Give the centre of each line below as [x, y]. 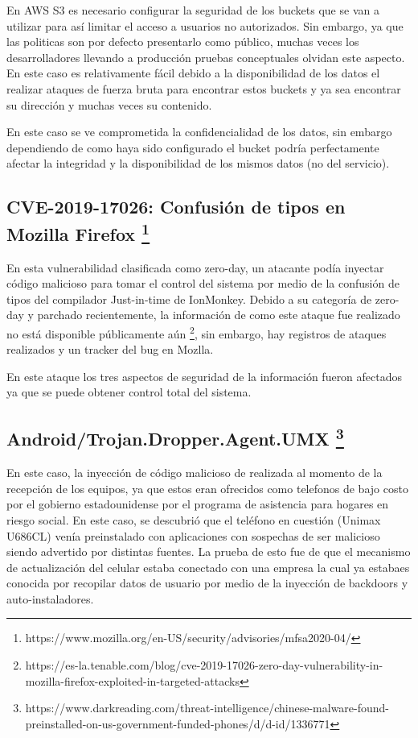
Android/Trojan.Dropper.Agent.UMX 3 [175, 437]
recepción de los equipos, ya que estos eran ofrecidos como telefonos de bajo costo [207, 488]
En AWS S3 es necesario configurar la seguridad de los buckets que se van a [193, 10]
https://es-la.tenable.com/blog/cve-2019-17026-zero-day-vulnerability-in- [204, 665]
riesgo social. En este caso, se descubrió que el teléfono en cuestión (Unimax [194, 519]
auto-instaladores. [50, 598]
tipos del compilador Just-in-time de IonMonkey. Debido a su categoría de [189, 299]
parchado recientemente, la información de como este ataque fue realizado [219, 315]
